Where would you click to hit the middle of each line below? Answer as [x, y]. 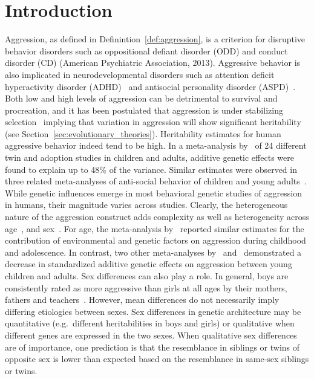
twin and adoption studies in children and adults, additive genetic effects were [149, 157]
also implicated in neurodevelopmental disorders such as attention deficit [140, 74]
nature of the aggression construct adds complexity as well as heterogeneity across [157, 217]
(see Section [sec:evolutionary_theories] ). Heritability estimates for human [143, 133]
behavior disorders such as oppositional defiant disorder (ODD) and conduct [146, 50]
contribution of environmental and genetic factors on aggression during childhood [155, 240]
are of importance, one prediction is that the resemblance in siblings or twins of [152, 347]
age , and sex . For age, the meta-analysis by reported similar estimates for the [155, 228]
